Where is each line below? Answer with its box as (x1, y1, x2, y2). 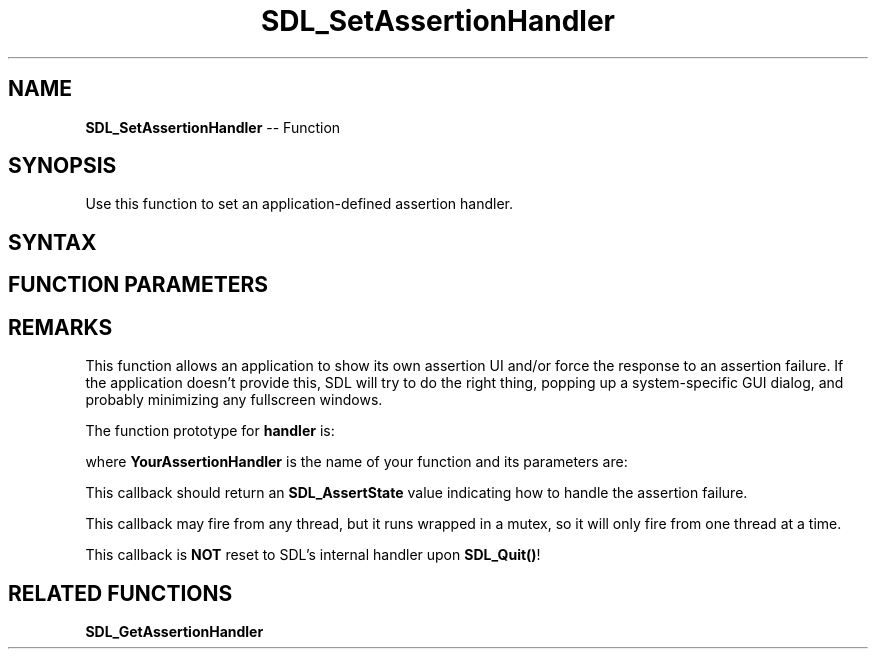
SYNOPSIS (8, 153, 117, 179)
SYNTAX (8, 229, 97, 255)
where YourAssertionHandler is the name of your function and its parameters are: (85, 453, 628, 471)
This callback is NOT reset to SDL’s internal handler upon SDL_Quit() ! (85, 546, 541, 564)
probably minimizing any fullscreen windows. (85, 391, 383, 409)
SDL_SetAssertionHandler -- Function (85, 118, 341, 136)
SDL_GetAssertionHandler (85, 622, 264, 640)
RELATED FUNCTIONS (8, 580, 233, 606)
